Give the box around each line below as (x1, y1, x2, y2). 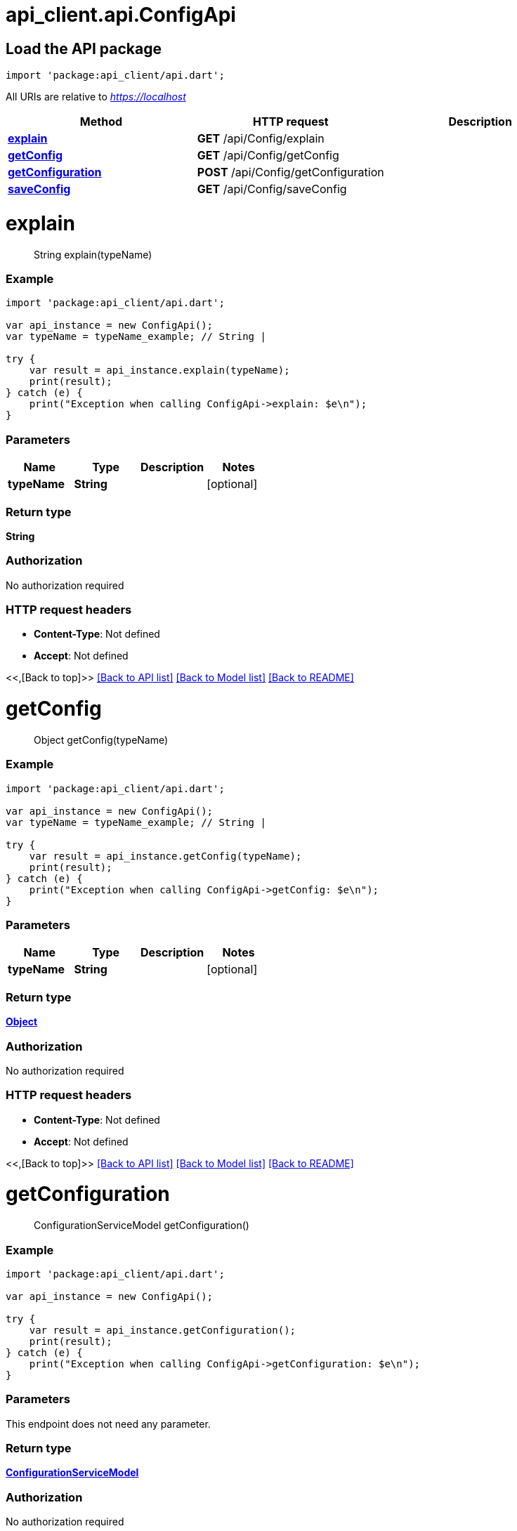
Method (79, 114, 123, 129)
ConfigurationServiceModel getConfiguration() (34, 1219, 249, 1232)
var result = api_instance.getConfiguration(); (29, 1324, 296, 1336)
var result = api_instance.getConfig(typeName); (29, 850, 302, 862)
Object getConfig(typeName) (34, 733, 169, 746)
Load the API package (6, 39, 162, 58)
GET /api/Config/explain (197, 131, 325, 146)
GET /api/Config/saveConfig (197, 182, 347, 197)
